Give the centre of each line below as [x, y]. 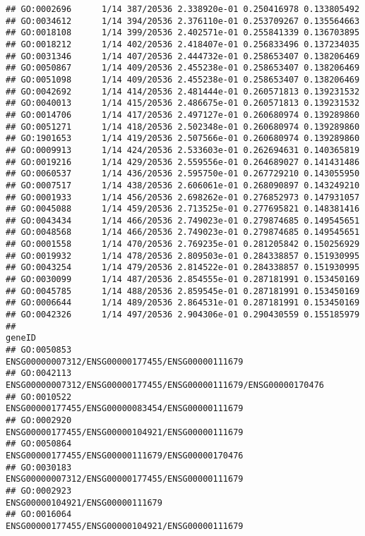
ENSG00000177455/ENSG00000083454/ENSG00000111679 [125, 409]
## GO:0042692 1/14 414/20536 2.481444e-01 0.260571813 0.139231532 [183, 91]
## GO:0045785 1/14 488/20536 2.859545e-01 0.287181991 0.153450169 [183, 291]
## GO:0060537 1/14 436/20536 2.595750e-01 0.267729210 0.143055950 [183, 174]
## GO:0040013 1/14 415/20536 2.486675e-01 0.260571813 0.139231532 [183, 103]
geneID [21, 338]
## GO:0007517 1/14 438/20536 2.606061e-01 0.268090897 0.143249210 [183, 185]
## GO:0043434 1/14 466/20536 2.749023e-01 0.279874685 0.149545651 [183, 220]
